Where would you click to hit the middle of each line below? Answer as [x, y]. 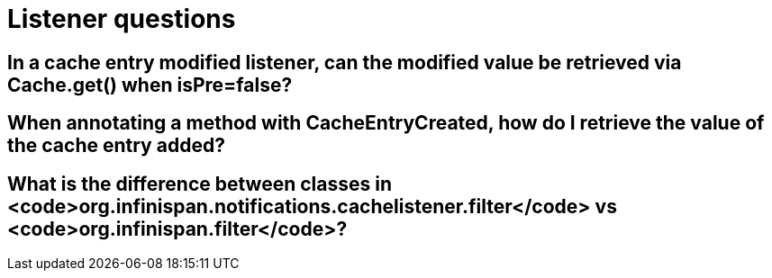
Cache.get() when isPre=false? [150, 85]
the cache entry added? [116, 146]
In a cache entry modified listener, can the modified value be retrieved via [345, 62]
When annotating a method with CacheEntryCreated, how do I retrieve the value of [386, 123]
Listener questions [122, 19]
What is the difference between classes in [200, 184]
